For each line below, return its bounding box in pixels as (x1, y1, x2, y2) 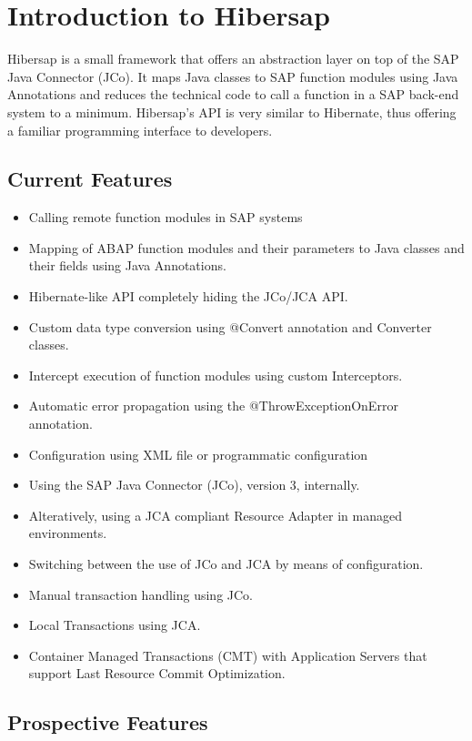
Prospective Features (7, 708, 208, 736)
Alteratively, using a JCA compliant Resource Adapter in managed (28, 505, 402, 524)
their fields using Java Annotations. (28, 256, 226, 275)
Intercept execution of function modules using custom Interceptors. (28, 365, 403, 384)
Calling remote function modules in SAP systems (28, 208, 303, 227)
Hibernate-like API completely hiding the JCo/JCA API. (28, 287, 348, 306)
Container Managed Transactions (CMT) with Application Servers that (28, 645, 427, 665)
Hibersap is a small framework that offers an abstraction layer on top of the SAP (7, 49, 459, 68)
